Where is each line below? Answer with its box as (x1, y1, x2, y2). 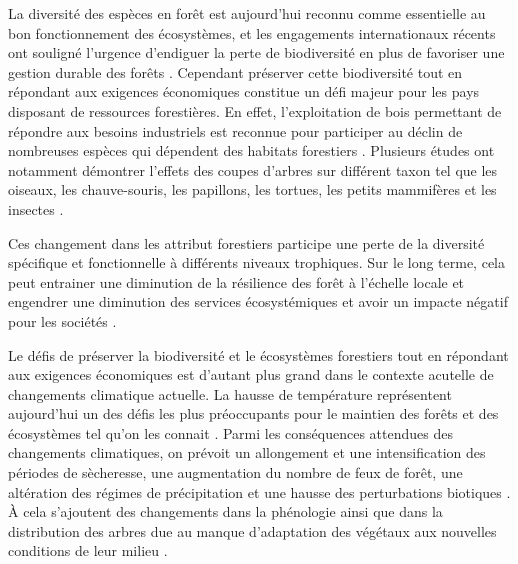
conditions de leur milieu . (8, 540, 168, 561)
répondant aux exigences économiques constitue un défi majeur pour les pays (8, 81, 480, 102)
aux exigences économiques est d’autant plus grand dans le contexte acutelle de (8, 364, 494, 385)
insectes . (8, 198, 64, 219)
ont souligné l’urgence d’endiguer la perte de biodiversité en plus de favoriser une (8, 42, 505, 63)
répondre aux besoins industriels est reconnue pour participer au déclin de (8, 120, 463, 141)
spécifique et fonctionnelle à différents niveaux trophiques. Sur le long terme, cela (8, 252, 505, 273)
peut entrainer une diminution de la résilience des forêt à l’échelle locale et (8, 271, 465, 292)
